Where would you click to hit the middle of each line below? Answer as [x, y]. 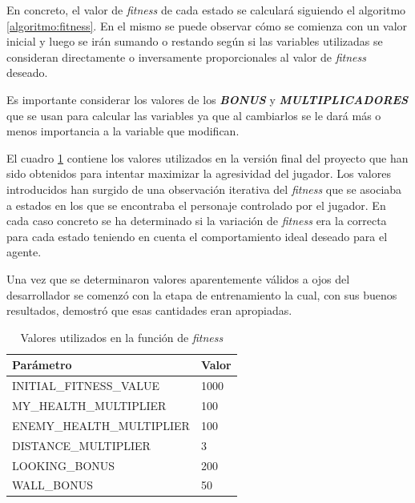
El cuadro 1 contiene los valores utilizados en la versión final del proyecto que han [207, 157]
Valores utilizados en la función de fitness [122, 337]
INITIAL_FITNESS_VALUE [86, 386]
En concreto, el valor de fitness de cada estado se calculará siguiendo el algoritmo [206, 10]
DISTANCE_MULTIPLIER [81, 445]
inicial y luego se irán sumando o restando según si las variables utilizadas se [195, 41]
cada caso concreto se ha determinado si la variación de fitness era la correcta [197, 221]
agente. [24, 252]
